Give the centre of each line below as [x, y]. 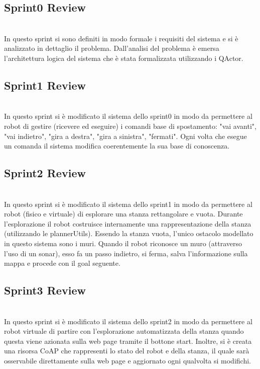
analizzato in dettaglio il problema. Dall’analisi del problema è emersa [112, 48]
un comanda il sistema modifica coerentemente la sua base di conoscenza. [117, 146]
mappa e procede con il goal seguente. [62, 263]
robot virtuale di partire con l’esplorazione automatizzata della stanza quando [124, 331]
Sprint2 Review [45, 173]
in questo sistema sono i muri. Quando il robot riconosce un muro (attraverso [123, 243]
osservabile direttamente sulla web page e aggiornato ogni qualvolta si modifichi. [127, 360]
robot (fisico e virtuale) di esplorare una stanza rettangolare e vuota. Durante [123, 214]
